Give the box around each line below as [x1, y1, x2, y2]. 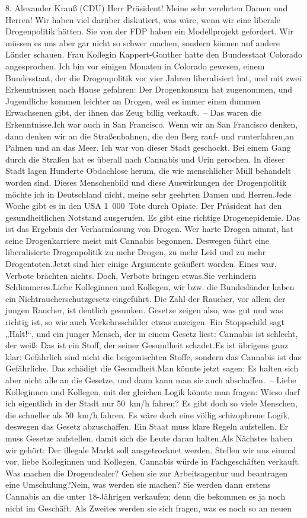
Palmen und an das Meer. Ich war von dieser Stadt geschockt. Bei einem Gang [5, 141, 291, 154]
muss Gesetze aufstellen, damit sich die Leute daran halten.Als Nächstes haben [5, 431, 293, 444]
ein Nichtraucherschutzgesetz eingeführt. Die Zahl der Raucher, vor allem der [5, 292, 286, 304]
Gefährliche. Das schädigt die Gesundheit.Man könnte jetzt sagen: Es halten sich [5, 362, 299, 374]
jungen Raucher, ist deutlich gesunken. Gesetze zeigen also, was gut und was [5, 304, 283, 316]
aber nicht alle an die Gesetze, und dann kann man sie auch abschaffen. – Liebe [5, 374, 296, 386]
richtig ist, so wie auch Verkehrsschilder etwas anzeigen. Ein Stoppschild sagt [5, 316, 285, 328]
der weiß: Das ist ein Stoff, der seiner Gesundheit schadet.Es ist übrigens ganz [5, 339, 289, 351]
